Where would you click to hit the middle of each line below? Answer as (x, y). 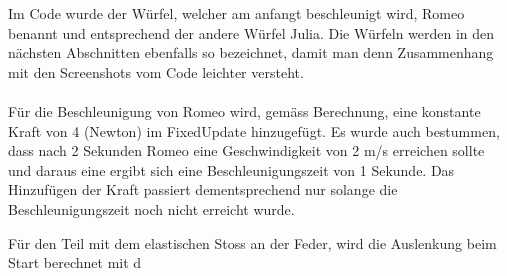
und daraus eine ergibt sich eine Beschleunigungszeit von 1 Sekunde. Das (231, 169)
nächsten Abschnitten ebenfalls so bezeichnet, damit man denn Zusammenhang (251, 52)
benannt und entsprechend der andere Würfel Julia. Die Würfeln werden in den (251, 32)
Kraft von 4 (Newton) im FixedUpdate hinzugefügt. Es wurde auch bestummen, (254, 130)
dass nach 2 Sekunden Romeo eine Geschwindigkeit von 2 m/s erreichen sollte (246, 150)
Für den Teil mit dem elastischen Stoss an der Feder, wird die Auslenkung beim (252, 242)
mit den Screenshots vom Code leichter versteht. (156, 71)
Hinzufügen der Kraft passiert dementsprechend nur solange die (203, 189)
